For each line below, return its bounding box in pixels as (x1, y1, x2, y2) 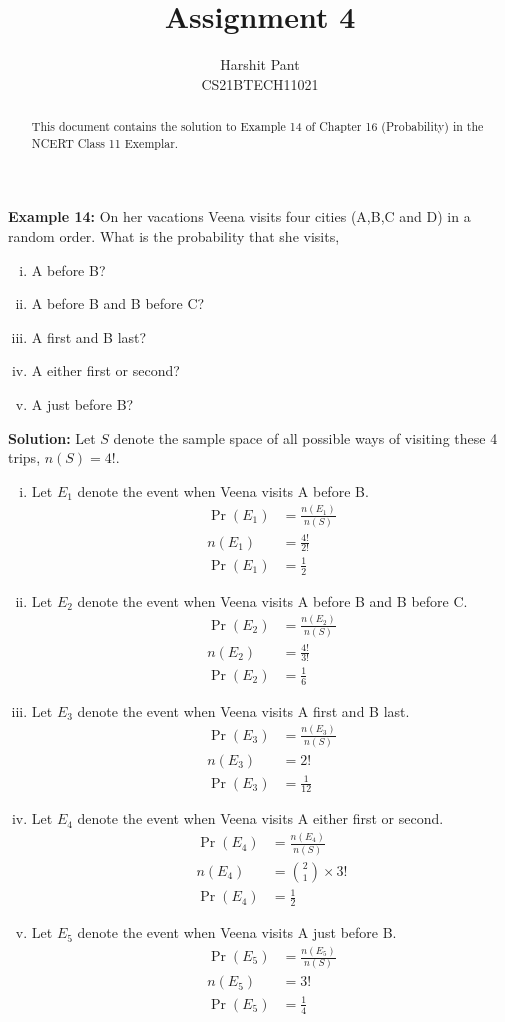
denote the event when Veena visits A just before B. (77, 922, 397, 943)
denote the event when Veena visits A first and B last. (77, 700, 410, 721)
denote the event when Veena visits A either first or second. (77, 808, 444, 829)
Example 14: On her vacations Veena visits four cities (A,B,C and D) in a (8, 206, 471, 227)
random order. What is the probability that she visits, (8, 226, 340, 247)
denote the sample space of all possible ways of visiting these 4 (113, 427, 498, 448)
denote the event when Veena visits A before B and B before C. (77, 590, 468, 611)
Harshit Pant (220, 54, 300, 75)
